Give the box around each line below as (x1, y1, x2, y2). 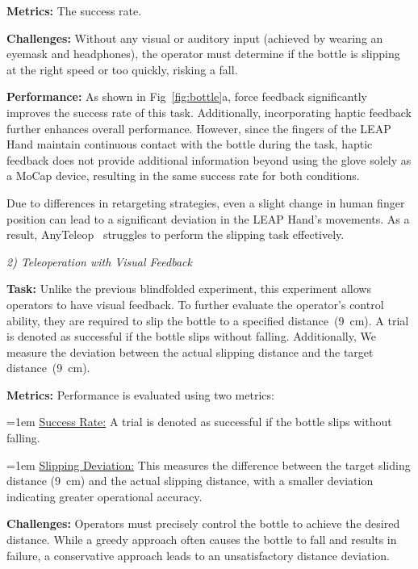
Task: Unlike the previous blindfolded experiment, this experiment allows (6, 280, 371, 297)
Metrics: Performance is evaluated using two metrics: (6, 386, 274, 403)
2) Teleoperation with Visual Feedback (6, 253, 192, 270)
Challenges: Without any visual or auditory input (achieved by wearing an (6, 29, 383, 46)
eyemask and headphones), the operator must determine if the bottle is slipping (6, 45, 400, 62)
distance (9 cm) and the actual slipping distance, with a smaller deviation (6, 472, 374, 489)
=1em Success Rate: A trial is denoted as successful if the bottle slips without (6, 413, 392, 430)
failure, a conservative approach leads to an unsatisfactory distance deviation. (6, 546, 391, 563)
